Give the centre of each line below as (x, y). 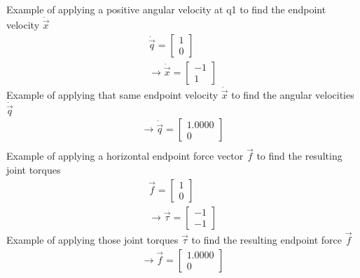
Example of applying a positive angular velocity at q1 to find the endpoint (166, 9)
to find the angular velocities (293, 95)
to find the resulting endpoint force (267, 239)
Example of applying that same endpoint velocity (112, 95)
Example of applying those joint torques (92, 239)
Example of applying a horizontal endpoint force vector (125, 156)
